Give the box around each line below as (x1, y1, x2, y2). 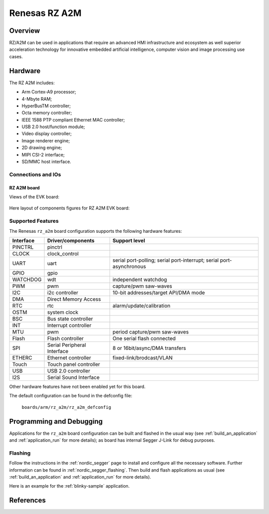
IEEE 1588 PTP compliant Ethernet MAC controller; (21, 117, 125, 123)
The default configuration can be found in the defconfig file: (9, 393, 133, 399)
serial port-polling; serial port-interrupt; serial (112, 257, 219, 264)
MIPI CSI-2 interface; (21, 152, 65, 158)
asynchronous (112, 263, 146, 270)
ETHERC (12, 354, 32, 361)
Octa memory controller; (21, 110, 72, 116)
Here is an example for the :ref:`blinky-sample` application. (9, 483, 130, 489)
